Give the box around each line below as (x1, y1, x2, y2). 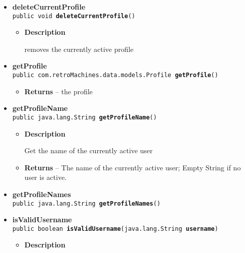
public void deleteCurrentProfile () (12, 12, 136, 20)
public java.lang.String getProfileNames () (12, 200, 161, 207)
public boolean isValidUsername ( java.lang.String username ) (12, 225, 218, 232)
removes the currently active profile (24, 43, 134, 54)
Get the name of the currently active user (24, 145, 153, 156)
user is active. (24, 172, 67, 182)
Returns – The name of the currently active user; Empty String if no (24, 162, 241, 172)
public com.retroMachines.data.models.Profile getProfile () (12, 72, 218, 79)
